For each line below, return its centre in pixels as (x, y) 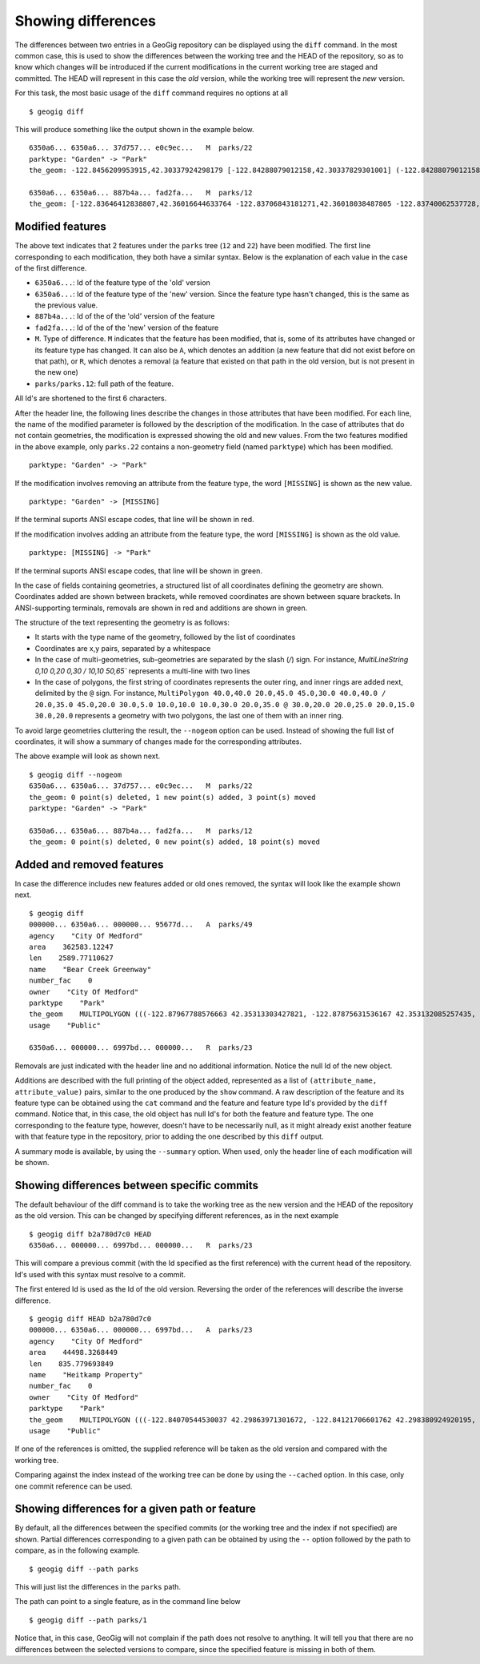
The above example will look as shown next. (88, 756)
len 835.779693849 (71, 1364)
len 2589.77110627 (71, 958)
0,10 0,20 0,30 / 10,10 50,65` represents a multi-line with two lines (142, 671)
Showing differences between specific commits (137, 1185)
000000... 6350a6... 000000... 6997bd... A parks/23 (141, 1330)
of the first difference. (51, 267)
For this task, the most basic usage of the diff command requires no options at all (151, 93)
